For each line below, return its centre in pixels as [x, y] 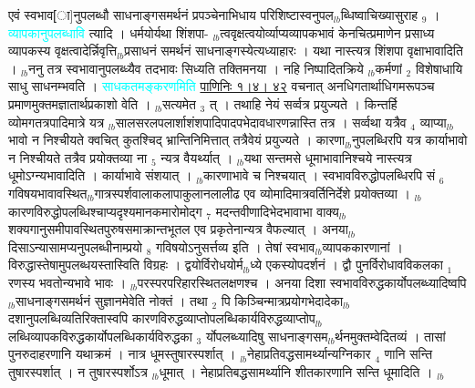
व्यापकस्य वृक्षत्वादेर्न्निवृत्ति [63, 51]
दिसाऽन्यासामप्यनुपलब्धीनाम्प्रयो [75, 246]
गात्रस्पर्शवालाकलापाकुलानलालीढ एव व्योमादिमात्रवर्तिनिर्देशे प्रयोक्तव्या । [252, 193]
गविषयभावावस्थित [48, 193]
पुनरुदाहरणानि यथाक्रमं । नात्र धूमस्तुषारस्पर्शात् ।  [124, 354]
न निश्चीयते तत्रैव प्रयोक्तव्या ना [78, 157]
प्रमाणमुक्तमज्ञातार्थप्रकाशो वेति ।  [82, 103]
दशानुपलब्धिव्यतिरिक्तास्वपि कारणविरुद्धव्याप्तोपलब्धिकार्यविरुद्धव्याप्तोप [162, 318]
